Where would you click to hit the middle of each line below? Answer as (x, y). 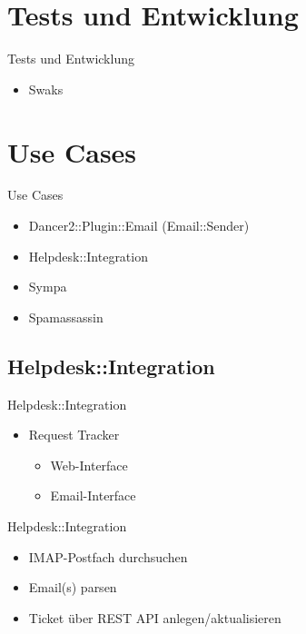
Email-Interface (93, 495)
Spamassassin (66, 317)
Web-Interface (89, 465)
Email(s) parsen (73, 587)
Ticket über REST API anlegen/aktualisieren (155, 617)
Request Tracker (74, 435)
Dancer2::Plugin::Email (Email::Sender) (139, 226)
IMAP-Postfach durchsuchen (108, 556)
